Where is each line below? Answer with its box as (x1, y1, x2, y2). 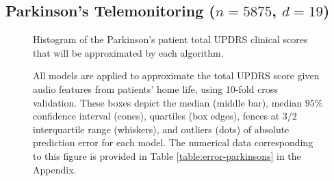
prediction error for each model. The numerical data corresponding (33, 135, 313, 150)
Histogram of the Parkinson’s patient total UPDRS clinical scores (33, 32, 308, 46)
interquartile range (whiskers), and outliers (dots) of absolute (33, 122, 290, 136)
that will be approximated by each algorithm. (33, 45, 224, 59)
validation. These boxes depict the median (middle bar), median (33, 95, 302, 109)
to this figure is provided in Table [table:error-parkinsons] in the (33, 148, 301, 163)
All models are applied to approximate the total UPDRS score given (33, 68, 320, 83)
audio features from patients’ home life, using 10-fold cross (33, 81, 278, 96)
